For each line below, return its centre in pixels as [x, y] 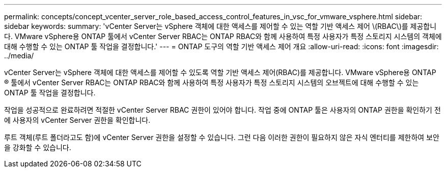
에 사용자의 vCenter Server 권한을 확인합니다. [77, 120]
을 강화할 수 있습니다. [38, 147]
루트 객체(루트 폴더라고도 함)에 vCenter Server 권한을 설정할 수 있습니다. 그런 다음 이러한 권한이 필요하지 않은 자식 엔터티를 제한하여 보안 [222, 137]
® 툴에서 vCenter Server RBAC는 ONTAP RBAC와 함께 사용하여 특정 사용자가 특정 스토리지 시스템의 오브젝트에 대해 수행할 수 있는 [212, 82]
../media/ [19, 56]
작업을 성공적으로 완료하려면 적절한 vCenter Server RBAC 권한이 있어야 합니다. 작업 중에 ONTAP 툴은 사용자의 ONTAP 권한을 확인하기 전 [222, 110]
